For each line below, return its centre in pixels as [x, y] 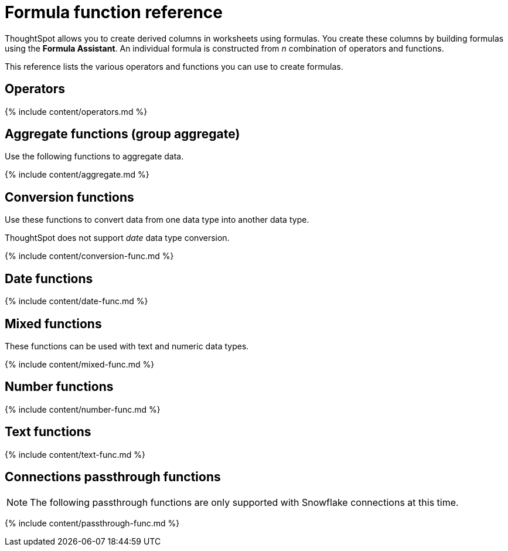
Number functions [59, 387]
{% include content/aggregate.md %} [77, 175]
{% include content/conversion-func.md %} [89, 256]
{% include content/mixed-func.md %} [80, 364]
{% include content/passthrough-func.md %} [92, 523]
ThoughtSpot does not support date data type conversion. [117, 238]
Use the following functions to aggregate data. [94, 157]
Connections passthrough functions [113, 477]
